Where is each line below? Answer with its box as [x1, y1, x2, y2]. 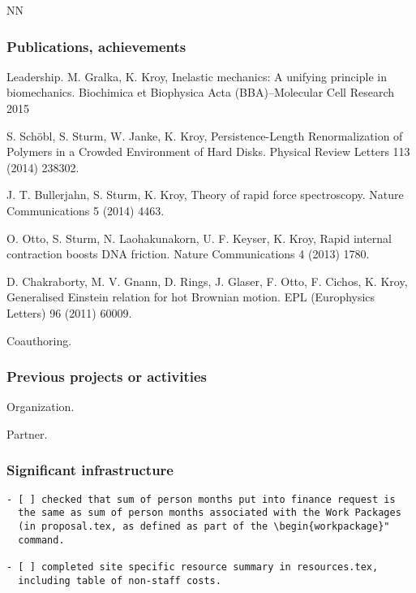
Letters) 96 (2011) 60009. [6, 304, 132, 321]
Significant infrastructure [6, 460, 174, 480]
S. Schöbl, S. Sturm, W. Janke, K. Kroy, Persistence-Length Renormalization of [6, 127, 403, 144]
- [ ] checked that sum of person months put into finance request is [6, 493, 396, 505]
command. [18, 534, 65, 546]
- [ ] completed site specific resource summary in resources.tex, [6, 561, 379, 574]
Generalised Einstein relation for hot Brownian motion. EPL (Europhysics [6, 288, 375, 305]
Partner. [6, 425, 48, 442]
